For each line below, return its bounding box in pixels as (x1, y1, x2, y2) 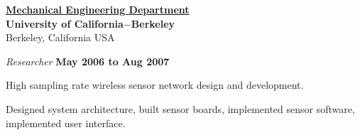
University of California (6, 16, 124, 31)
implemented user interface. (6, 115, 126, 130)
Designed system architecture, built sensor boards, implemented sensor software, (6, 101, 355, 116)
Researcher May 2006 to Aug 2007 (6, 53, 170, 68)
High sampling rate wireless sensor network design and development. (6, 77, 304, 92)
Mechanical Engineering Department (6, 2, 190, 16)
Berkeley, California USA (6, 30, 115, 45)
